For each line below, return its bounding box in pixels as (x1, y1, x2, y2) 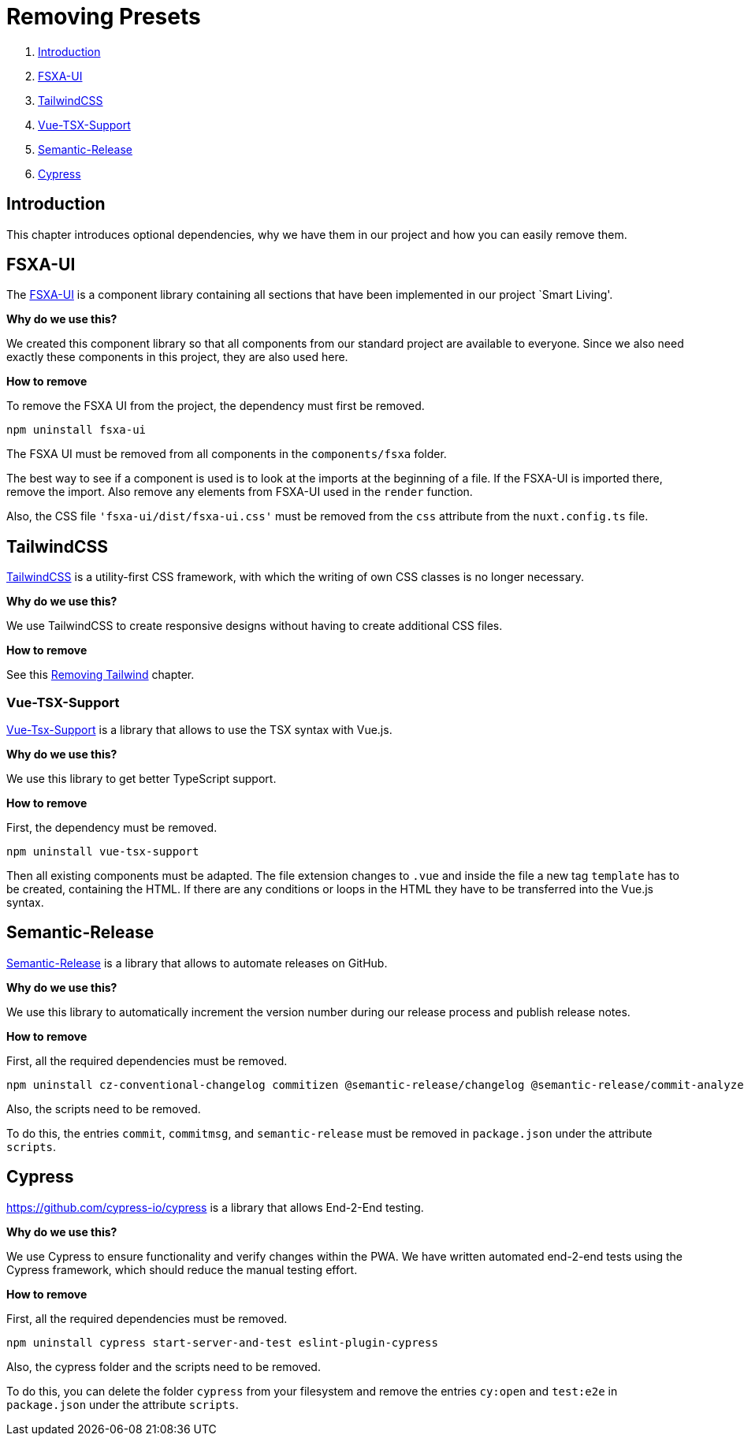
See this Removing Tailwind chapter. (6, 668, 195, 682)
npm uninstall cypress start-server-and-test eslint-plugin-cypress (6, 1336, 438, 1349)
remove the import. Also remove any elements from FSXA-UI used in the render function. (6, 485, 473, 499)
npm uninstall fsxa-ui (6, 423, 147, 437)
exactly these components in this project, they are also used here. (6, 350, 348, 364)
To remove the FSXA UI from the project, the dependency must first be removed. (6, 399, 425, 413)
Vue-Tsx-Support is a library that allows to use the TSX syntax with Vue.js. (6, 723, 392, 737)
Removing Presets (6, 3, 201, 30)
